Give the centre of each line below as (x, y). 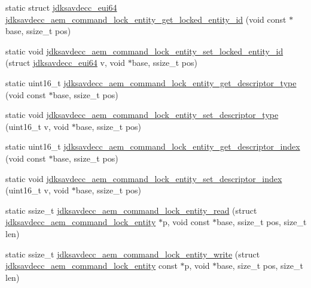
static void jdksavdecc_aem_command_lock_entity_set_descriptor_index (144, 178)
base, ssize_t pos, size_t (262, 222)
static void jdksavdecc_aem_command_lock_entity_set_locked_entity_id (144, 51)
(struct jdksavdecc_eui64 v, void (65, 63)
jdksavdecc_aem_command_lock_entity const (92, 266)
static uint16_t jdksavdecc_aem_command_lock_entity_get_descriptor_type (151, 82)
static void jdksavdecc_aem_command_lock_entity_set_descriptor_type (142, 115)
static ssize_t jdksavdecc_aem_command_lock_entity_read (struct (131, 210)
